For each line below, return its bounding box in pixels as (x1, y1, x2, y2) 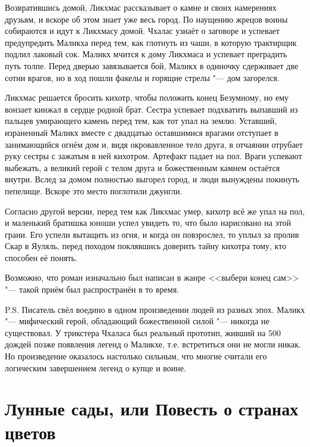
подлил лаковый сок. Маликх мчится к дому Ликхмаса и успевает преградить (5, 48, 287, 60)
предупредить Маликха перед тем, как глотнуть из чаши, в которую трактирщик (5, 36, 297, 48)
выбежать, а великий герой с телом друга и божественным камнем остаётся (5, 161, 280, 173)
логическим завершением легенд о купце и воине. (5, 361, 187, 374)
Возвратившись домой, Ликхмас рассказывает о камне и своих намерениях (5, 1, 277, 13)
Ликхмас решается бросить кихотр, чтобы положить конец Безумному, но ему (5, 91, 289, 104)
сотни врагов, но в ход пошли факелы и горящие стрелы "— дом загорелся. (5, 71, 280, 83)
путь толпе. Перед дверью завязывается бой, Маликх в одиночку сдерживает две (5, 59, 299, 72)
